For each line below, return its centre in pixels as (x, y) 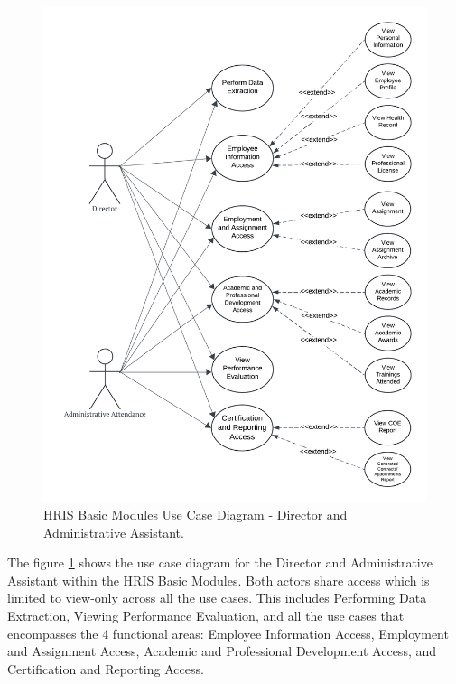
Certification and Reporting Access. (106, 668)
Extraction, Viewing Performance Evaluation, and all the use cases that (206, 616)
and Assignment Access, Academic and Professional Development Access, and (222, 651)
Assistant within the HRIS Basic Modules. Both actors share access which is (219, 580)
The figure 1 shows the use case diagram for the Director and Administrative (220, 562)
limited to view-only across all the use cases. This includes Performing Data (217, 598)
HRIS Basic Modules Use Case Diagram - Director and (195, 515)
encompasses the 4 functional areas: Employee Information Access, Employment (228, 633)
